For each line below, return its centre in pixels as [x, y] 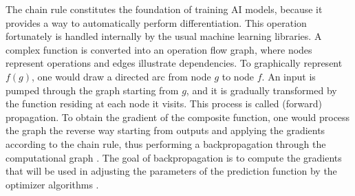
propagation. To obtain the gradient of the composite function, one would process [178, 117]
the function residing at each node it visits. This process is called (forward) [164, 104]
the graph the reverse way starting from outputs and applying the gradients [165, 130]
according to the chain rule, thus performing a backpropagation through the [166, 143]
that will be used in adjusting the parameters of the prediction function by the [171, 171]
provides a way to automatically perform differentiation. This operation [156, 22]
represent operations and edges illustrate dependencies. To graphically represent [174, 63]
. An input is [289, 76]
